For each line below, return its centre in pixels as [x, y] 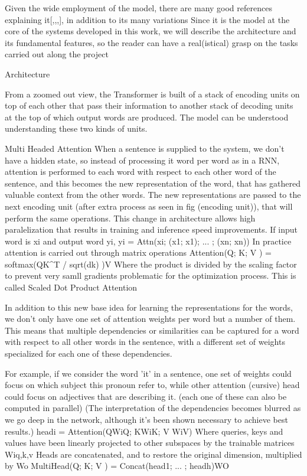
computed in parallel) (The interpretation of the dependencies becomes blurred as [153, 408]
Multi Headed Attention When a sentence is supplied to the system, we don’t [145, 148]
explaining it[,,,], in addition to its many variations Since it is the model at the [147, 19]
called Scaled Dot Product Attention [71, 287]
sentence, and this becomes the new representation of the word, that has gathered [153, 183]
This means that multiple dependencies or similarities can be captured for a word [152, 330]
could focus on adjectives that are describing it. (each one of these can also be [146, 396]
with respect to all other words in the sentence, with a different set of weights [145, 342]
